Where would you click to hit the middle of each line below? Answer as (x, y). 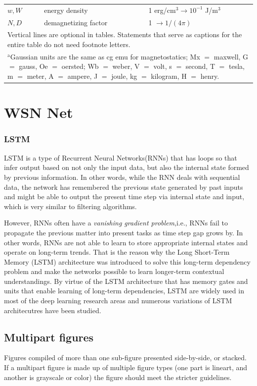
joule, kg (124, 76)
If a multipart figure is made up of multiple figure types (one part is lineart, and (126, 367)
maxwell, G (231, 56)
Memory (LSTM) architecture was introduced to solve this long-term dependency (127, 261)
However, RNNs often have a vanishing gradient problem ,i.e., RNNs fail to (116, 223)
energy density (66, 10)
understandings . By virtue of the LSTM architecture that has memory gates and (126, 281)
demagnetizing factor (76, 22)
